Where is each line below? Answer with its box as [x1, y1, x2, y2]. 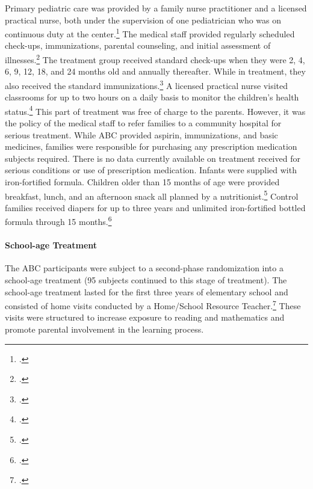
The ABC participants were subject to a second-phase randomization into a [5, 262, 284, 274]
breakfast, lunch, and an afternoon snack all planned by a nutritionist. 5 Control [5, 188, 299, 202]
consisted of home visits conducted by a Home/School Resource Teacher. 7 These [5, 298, 301, 312]
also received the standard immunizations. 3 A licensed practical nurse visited [5, 77, 288, 91]
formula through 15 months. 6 [5, 214, 112, 228]
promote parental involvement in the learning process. [5, 323, 204, 336]
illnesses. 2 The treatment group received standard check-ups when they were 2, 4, [5, 52, 305, 66]
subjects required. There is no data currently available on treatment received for [5, 152, 300, 164]
